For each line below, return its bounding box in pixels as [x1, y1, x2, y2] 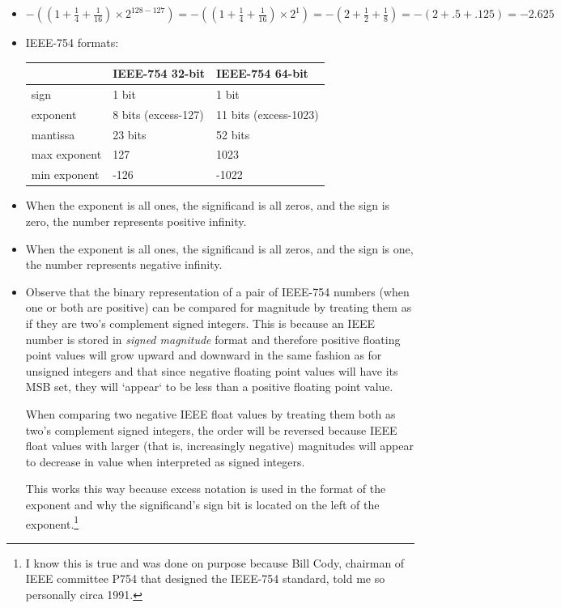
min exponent [31, 166, 100, 183]
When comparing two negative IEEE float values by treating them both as [25, 405, 396, 422]
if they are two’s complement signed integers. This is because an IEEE [25, 314, 375, 331]
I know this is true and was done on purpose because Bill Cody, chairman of [25, 554, 405, 571]
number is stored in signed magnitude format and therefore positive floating [25, 330, 401, 347]
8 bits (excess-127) [113, 105, 204, 122]
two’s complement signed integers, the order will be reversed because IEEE [25, 421, 397, 438]
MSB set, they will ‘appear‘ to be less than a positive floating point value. [25, 378, 393, 395]
